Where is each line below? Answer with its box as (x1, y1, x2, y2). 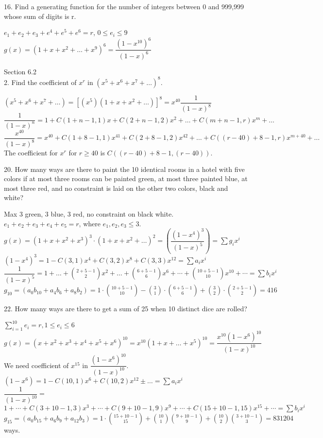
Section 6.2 (4, 66, 36, 76)
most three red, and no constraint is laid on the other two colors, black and (4, 183, 228, 193)
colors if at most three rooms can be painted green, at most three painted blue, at (4, 173, 248, 184)
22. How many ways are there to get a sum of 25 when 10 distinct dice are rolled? (4, 303, 247, 314)
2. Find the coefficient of (4, 77, 77, 87)
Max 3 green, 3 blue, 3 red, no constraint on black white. (4, 209, 174, 219)
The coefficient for (4, 148, 58, 158)
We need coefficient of (4, 360, 69, 370)
